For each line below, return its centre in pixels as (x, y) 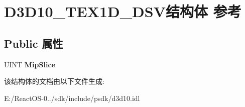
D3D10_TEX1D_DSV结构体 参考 (123, 11)
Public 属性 (34, 43)
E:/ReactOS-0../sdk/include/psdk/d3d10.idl (72, 98)
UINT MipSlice (30, 64)
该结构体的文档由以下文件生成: (54, 81)
